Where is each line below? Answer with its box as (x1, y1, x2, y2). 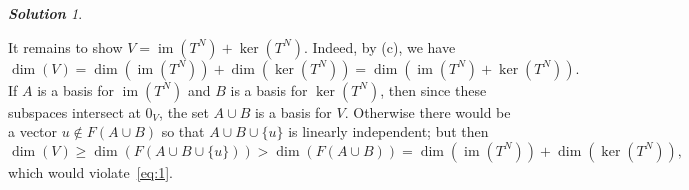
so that (161, 121, 205, 142)
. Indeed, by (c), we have (303, 36, 456, 57)
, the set (159, 101, 209, 122)
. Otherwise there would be (344, 101, 511, 122)
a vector (8, 121, 58, 142)
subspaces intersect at (8, 101, 141, 122)
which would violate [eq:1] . (8, 161, 173, 182)
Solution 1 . (8, 3, 83, 23)
